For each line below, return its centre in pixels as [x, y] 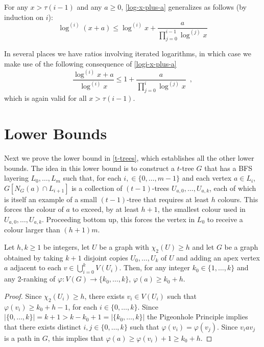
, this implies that [76, 338]
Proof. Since [23, 296]
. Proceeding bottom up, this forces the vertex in [118, 219]
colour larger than [32, 230]
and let [203, 246]
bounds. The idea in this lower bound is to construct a [90, 168]
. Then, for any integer [155, 267]
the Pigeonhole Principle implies [198, 317]
